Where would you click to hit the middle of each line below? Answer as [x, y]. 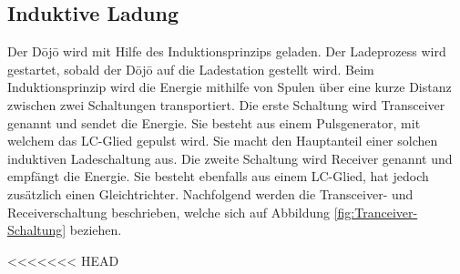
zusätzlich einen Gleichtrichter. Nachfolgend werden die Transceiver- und [210, 193]
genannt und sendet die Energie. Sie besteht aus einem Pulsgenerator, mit [214, 122]
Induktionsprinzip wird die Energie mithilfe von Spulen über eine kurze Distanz [230, 87]
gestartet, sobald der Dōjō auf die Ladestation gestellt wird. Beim [191, 69]
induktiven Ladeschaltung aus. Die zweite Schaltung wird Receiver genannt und [230, 158]
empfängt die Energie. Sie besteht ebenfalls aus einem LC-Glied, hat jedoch [218, 176]
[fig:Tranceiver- [376, 212]
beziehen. [96, 230]
